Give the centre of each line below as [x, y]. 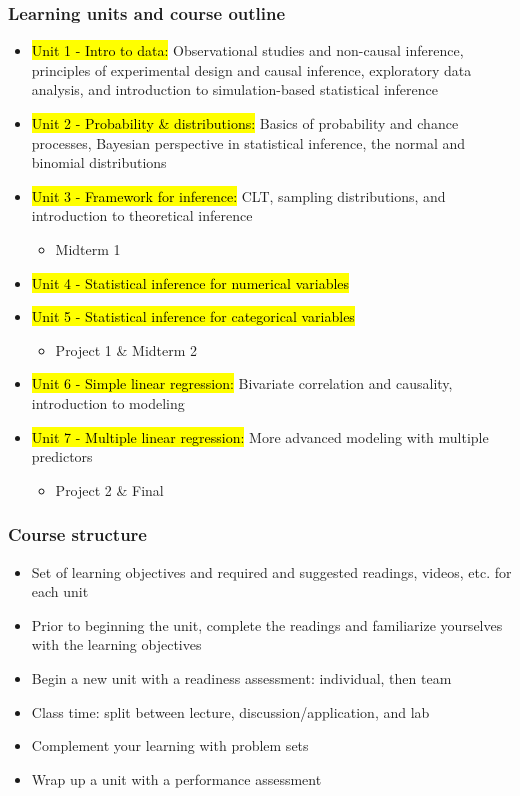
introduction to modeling [108, 402]
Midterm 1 [88, 248]
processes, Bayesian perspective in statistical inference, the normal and [248, 142]
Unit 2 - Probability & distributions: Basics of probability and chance [245, 123]
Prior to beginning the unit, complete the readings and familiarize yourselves [267, 624]
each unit [60, 591]
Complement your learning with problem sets [170, 745]
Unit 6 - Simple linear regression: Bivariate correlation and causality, [242, 383]
